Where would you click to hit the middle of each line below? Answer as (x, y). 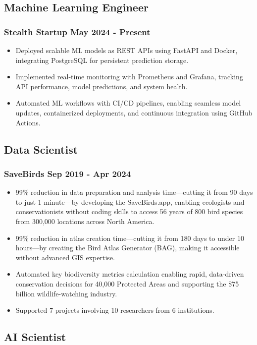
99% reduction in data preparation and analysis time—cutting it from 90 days (134, 192)
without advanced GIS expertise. (65, 257)
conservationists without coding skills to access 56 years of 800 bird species (129, 211)
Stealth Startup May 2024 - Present (77, 31)
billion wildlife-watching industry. (66, 293)
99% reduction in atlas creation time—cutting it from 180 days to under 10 (130, 238)
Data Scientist (41, 149)
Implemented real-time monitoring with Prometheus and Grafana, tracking (129, 77)
